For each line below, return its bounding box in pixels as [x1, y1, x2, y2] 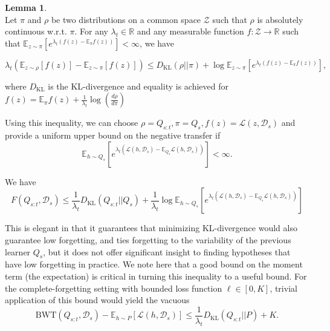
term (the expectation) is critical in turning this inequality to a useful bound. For [5, 269, 307, 282]
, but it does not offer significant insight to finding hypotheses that [43, 245, 291, 258]
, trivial [270, 281, 297, 294]
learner [5, 245, 31, 258]
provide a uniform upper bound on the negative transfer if [5, 129, 221, 142]
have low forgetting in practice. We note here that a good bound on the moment [5, 258, 303, 270]
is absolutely [257, 13, 303, 25]
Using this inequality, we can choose [5, 116, 138, 129]
